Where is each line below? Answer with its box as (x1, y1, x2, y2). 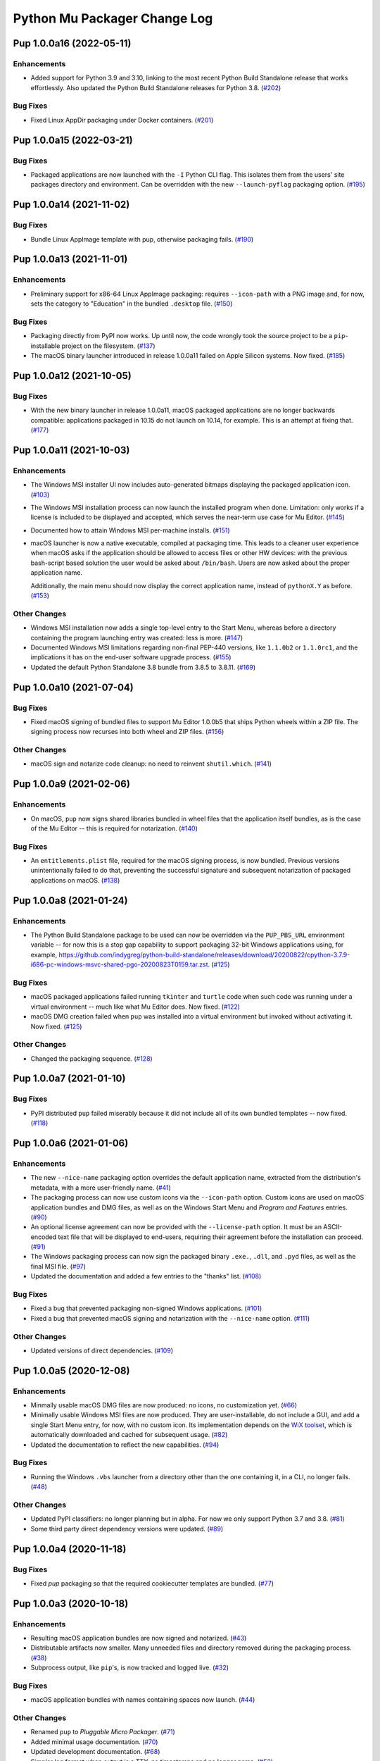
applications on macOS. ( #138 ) (30, 876, 120, 884)
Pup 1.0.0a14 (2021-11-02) (13, 199, 130, 211)
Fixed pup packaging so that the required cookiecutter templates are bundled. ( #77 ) (30, 1579, 274, 1588)
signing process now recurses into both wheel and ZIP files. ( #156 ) (30, 728, 224, 736)
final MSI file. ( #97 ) (30, 1262, 86, 1271)
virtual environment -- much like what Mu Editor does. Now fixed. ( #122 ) (30, 1002, 241, 1011)
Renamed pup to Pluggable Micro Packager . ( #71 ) (30, 1728, 175, 1736)
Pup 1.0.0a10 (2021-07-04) (13, 681, 134, 693)
